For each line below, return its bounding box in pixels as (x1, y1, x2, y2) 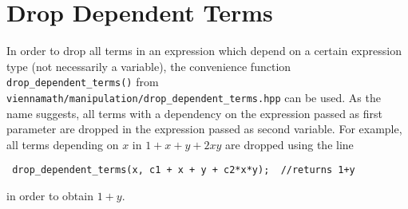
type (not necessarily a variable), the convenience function (6, 57, 291, 74)
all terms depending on (6, 136, 119, 152)
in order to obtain (6, 187, 93, 204)
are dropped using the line (225, 136, 354, 152)
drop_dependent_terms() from (6, 73, 159, 90)
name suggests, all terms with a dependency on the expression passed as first (6, 104, 383, 121)
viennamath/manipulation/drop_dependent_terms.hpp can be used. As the (6, 89, 381, 105)
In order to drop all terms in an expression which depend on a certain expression (6, 42, 402, 59)
